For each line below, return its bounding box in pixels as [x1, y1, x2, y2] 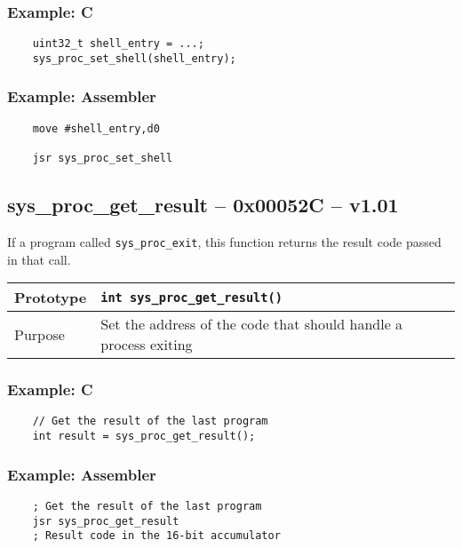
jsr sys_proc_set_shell [32, 152, 173, 165]
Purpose [14, 323, 65, 345]
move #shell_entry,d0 [32, 122, 160, 135]
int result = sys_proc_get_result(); [32, 430, 256, 443]
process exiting [100, 334, 193, 355]
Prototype [14, 287, 87, 308]
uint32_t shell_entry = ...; [32, 37, 204, 51]
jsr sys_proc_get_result [32, 514, 179, 528]
